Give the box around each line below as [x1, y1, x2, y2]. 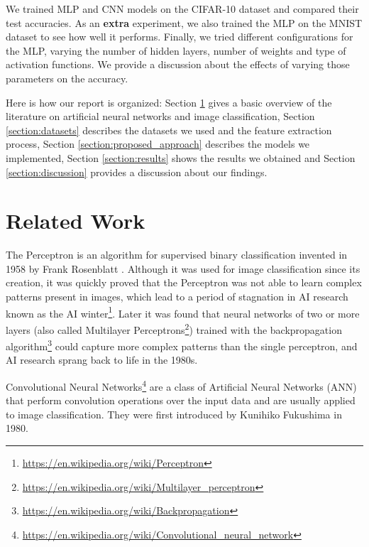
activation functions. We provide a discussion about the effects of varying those [6, 57, 350, 72]
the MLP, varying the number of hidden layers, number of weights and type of [6, 43, 346, 58]
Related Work [6, 206, 145, 235]
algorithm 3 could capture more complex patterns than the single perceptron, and [6, 337, 358, 353]
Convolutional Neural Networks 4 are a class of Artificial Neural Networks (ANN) [6, 377, 357, 394]
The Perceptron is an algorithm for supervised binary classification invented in [6, 247, 348, 262]
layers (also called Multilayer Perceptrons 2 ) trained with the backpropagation [6, 320, 342, 337]
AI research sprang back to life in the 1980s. [6, 352, 198, 367]
